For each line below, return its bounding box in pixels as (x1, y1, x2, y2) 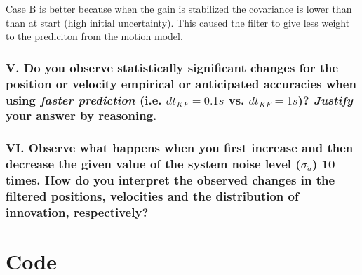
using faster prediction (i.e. (6, 90, 162, 108)
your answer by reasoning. (6, 107, 157, 124)
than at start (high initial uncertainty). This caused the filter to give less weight (6, 15, 350, 29)
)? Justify (297, 90, 353, 108)
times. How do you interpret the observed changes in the (6, 171, 335, 189)
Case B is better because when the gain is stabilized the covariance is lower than (6, 1, 352, 15)
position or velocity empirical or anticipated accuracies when (6, 74, 356, 92)
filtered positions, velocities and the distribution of (6, 187, 299, 205)
